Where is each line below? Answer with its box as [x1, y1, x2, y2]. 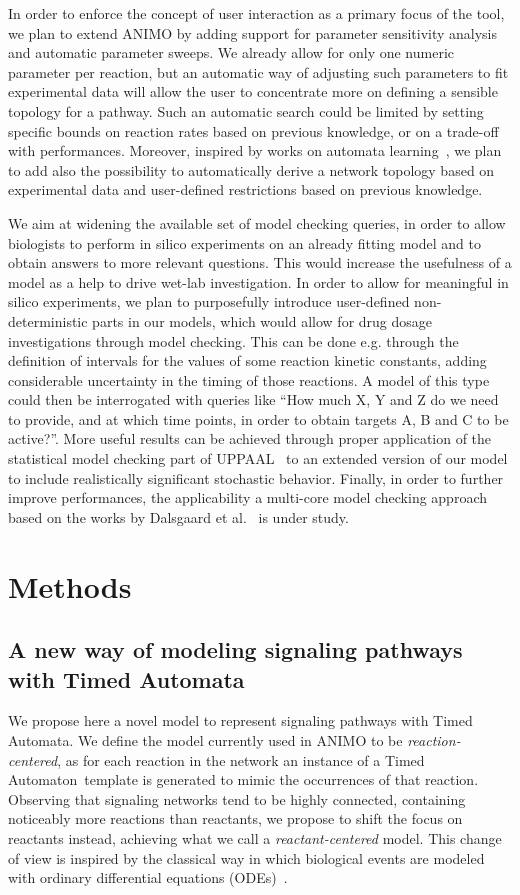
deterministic [8, 310, 88, 331]
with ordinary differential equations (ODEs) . [8, 867, 288, 888]
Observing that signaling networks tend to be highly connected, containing [8, 788, 466, 809]
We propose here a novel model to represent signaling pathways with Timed [8, 710, 473, 731]
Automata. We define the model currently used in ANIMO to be [8, 730, 403, 750]
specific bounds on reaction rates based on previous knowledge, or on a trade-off [8, 120, 499, 141]
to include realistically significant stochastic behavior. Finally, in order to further [8, 467, 504, 488]
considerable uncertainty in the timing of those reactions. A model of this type [8, 369, 490, 390]
